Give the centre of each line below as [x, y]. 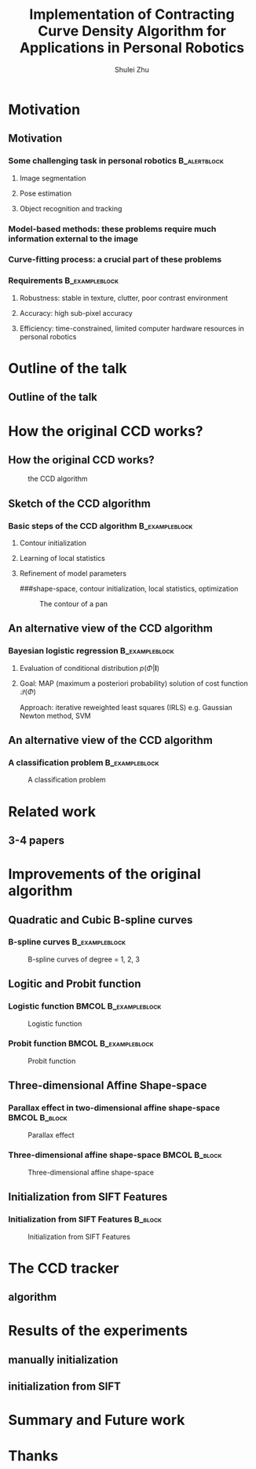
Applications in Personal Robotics [132, 48]
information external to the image [73, 239]
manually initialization [63, 1359]
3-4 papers [37, 840]
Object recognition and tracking [71, 208]
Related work [52, 811]
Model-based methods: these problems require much [112, 229]
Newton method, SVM [55, 716]
